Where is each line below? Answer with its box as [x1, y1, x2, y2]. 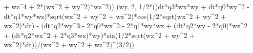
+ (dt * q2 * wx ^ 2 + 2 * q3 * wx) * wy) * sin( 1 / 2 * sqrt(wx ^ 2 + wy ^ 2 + [4, 30, 195, 40]
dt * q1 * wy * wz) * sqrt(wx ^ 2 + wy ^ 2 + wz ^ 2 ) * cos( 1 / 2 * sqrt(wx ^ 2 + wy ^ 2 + [4, 11, 226, 21]
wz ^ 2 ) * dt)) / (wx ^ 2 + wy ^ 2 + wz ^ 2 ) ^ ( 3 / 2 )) [4, 39, 134, 50]
